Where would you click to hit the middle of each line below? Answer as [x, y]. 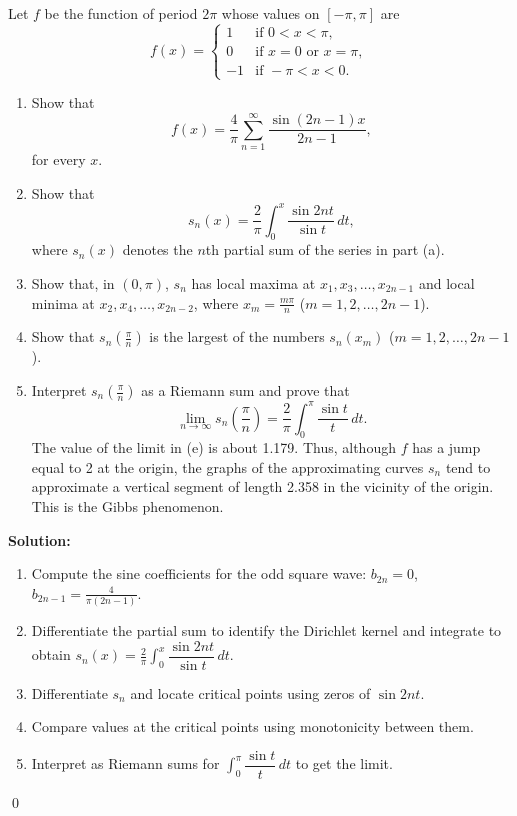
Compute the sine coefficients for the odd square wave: [199, 573]
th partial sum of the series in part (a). [325, 249]
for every [58, 158]
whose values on [270, 13]
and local [446, 282]
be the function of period [121, 13]
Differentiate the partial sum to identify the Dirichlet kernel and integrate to [266, 630]
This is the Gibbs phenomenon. [127, 506]
